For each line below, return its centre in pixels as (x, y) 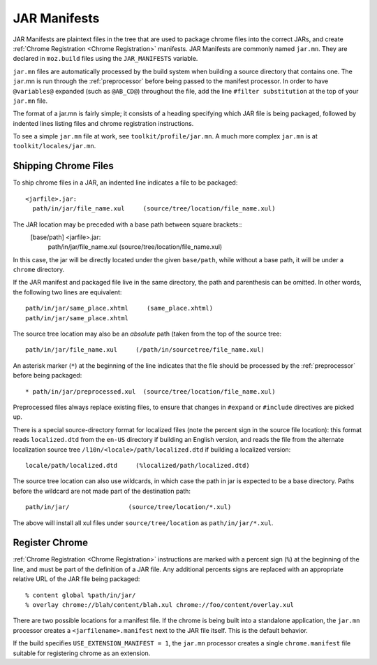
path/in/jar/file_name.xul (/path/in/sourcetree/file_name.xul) (145, 350)
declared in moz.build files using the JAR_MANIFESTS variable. (105, 59)
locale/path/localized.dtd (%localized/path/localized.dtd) (138, 465)
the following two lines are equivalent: (67, 292)
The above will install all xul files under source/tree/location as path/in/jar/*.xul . (143, 523)
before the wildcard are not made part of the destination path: (102, 491)
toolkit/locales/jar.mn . (54, 146)
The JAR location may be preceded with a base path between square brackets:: (127, 224)
